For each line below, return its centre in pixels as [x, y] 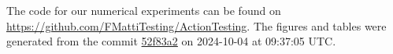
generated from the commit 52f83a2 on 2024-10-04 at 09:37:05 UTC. [171, 41]
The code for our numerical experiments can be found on [144, 10]
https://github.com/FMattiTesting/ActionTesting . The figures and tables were [196, 25]
